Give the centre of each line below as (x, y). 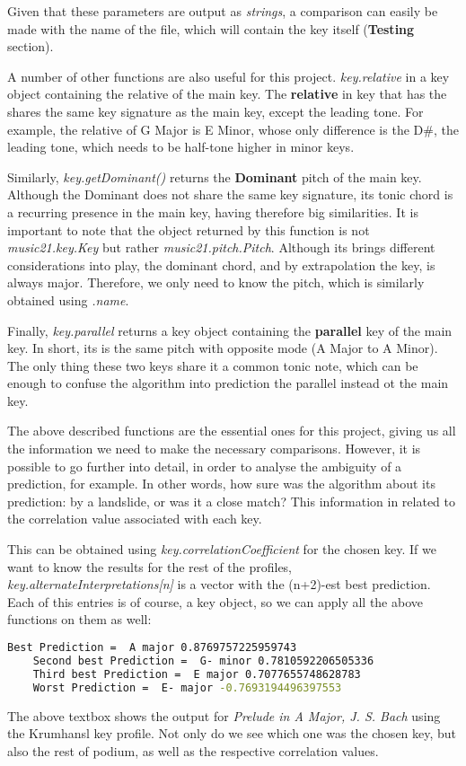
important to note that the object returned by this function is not (189, 229)
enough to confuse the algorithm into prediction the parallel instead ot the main (228, 383)
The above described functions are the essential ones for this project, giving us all (232, 431)
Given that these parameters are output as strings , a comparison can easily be (223, 11)
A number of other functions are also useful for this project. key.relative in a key (229, 76)
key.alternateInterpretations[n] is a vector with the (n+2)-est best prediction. (219, 584)
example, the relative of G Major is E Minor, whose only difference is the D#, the (233, 129)
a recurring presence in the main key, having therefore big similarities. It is (213, 211)
